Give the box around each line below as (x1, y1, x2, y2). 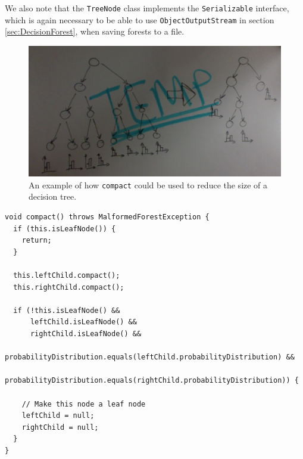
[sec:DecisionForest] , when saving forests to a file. (5, 25, 185, 38)
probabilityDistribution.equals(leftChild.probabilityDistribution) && (5, 353, 295, 362)
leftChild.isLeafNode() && (30, 318, 137, 327)
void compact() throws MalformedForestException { (5, 213, 210, 222)
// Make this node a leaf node (21, 399, 146, 408)
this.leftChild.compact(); (13, 271, 120, 280)
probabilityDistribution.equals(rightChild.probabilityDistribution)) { (5, 376, 299, 385)
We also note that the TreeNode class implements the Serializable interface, (5, 2, 289, 14)
